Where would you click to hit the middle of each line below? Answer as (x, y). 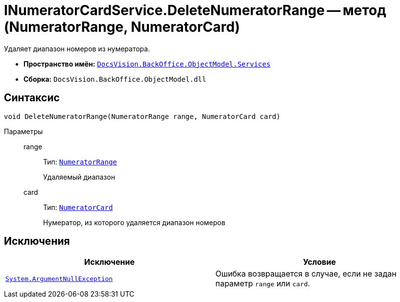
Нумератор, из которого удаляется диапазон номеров (134, 222)
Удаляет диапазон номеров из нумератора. (77, 48)
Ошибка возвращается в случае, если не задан (306, 274)
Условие (319, 262)
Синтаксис (32, 98)
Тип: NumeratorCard (78, 207)
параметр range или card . (263, 284)
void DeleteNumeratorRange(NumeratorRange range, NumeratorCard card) (142, 116)
